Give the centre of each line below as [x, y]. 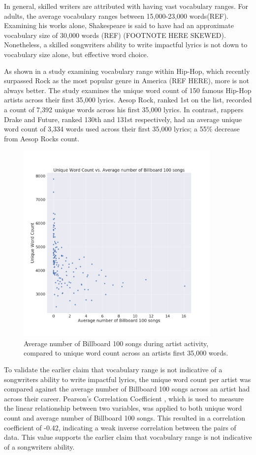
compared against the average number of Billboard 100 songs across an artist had [127, 389]
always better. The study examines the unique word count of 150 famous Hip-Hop [128, 90]
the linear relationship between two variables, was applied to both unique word [123, 408]
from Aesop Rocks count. [42, 138]
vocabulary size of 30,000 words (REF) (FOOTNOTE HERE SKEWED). [115, 35]
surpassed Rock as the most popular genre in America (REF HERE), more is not [127, 81]
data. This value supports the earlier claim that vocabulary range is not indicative [128, 437]
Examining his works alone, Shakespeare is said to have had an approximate [119, 25]
